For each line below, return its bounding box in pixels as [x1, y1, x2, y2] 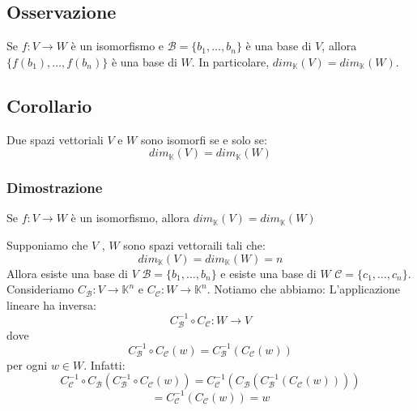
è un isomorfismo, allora [70, 209, 190, 226]
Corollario [6, 92, 92, 118]
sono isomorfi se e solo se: [140, 131, 267, 148]
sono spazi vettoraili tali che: [123, 237, 266, 253]
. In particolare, [191, 53, 270, 70]
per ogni [6, 356, 48, 373]
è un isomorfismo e [70, 37, 164, 54]
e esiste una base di [220, 264, 317, 281]
